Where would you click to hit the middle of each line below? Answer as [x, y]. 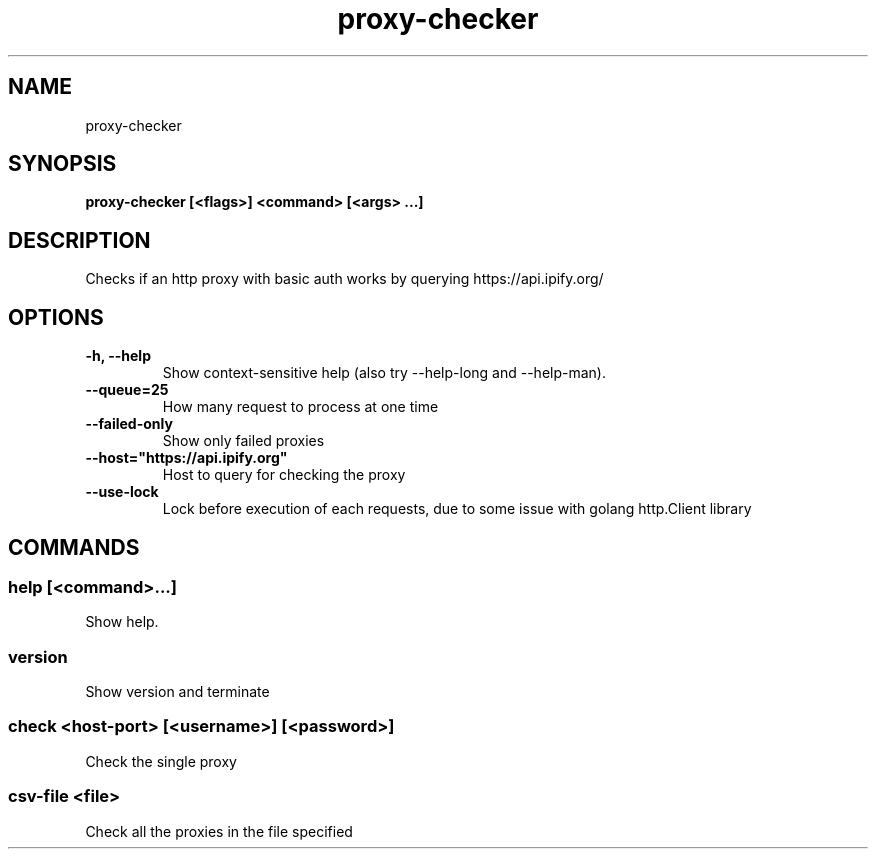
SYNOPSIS [62, 164]
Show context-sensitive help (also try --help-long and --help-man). [384, 373]
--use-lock [122, 492]
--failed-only [129, 424]
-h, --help [118, 356]
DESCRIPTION [79, 240]
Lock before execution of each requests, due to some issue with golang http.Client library [457, 509]
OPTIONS [56, 317]
